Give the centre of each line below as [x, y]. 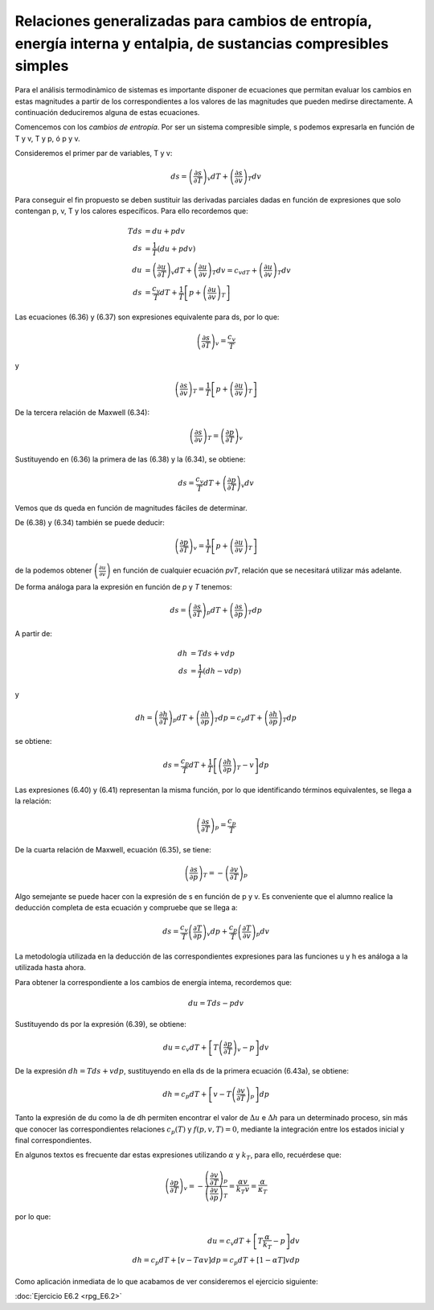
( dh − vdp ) [221, 671]
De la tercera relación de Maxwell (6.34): [82, 412]
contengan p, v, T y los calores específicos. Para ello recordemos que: [131, 211]
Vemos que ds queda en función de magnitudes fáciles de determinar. [131, 507]
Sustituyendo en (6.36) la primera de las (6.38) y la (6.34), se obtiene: [130, 459]
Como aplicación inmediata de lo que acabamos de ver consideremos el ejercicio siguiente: [166, 1281]
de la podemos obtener [53, 570]
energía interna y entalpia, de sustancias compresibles [202, 43]
